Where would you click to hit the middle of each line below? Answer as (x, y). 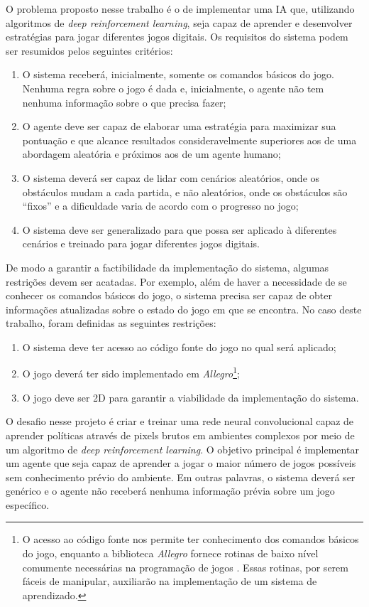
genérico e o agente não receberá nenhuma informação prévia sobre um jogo (170, 491)
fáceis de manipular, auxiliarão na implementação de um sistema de (170, 581)
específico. (28, 504)
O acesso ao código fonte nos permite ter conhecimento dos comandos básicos (191, 539)
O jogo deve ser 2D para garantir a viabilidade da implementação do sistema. (191, 397)
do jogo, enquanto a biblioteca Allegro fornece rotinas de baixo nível (170, 553)
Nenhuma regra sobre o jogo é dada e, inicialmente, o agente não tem (173, 88)
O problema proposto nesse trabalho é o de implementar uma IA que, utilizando (180, 9)
